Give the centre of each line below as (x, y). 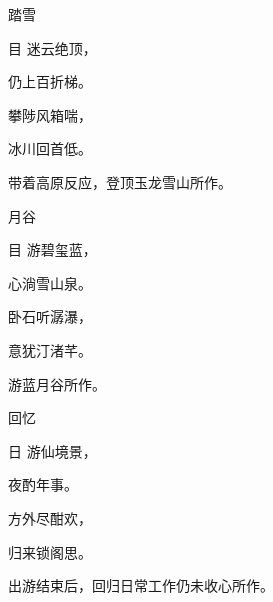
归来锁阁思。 (50, 551)
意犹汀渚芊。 (50, 349)
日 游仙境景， (52, 450)
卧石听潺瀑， (50, 316)
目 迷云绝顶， (52, 47)
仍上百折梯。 (50, 81)
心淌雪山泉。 (50, 282)
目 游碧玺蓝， (52, 249)
